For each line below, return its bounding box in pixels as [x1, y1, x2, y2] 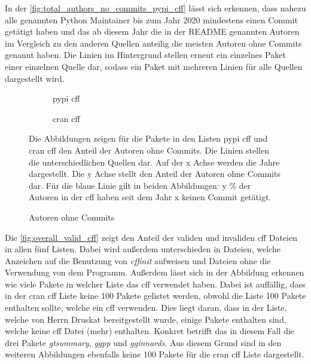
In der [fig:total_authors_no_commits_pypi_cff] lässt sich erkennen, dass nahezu [5, 2, 306, 14]
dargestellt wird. [5, 72, 65, 84]
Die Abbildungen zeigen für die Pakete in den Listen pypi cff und [29, 132, 268, 145]
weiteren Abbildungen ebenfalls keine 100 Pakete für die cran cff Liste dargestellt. [5, 348, 304, 360]
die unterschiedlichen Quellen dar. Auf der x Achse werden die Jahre [29, 155, 280, 168]
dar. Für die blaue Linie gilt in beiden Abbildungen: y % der [29, 179, 251, 191]
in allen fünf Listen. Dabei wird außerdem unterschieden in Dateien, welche [5, 243, 280, 255]
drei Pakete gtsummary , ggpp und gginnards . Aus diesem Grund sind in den [5, 336, 282, 348]
